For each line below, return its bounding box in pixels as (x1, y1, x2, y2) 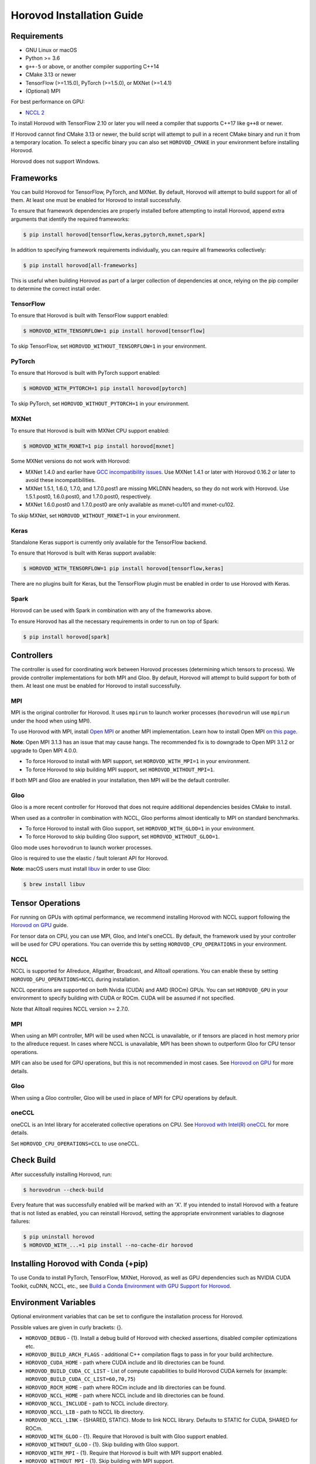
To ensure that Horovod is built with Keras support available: (11, 549, 156, 556)
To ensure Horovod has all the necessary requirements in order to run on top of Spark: (11, 618, 219, 625)
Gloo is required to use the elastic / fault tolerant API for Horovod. (11, 855, 169, 862)
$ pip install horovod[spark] (23, 633, 110, 640)
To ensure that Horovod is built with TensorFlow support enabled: (11, 312, 169, 319)
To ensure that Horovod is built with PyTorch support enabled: (11, 370, 161, 377)
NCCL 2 (25, 109, 45, 116)
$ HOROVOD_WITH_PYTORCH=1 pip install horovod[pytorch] (23, 385, 187, 392)
